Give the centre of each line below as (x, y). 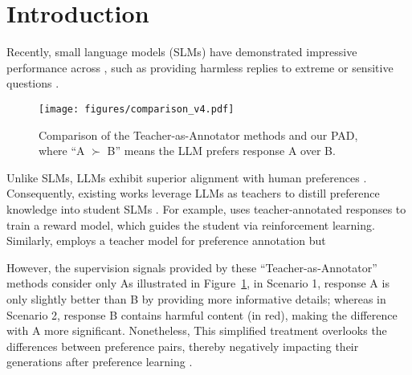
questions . (33, 83)
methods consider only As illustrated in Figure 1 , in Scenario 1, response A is (198, 283)
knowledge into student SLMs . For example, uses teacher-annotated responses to (206, 208)
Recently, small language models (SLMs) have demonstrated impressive (182, 52)
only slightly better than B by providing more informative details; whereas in (196, 298)
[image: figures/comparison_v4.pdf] (137, 109)
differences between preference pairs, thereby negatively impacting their (183, 346)
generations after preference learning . (100, 362)
